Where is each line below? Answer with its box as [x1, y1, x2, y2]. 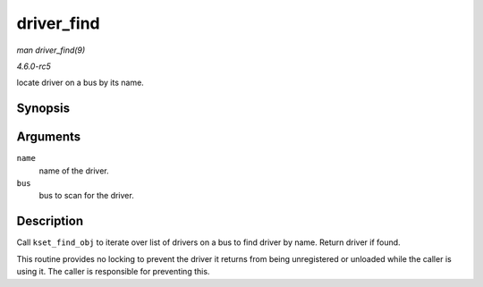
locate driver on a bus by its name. [16, 77, 145, 89]
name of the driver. [38, 165, 109, 176]
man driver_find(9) [16, 45, 86, 55]
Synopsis [16, 101, 71, 116]
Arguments [16, 130, 81, 145]
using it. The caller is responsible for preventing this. [16, 266, 210, 277]
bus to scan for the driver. [38, 190, 134, 201]
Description [16, 214, 84, 229]
